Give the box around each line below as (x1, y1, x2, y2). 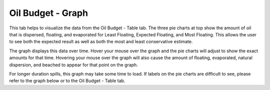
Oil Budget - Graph (9, 7, 88, 18)
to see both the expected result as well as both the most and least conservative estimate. (9, 39, 193, 45)
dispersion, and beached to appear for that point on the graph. (9, 62, 138, 68)
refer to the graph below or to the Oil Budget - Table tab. (9, 78, 125, 84)
